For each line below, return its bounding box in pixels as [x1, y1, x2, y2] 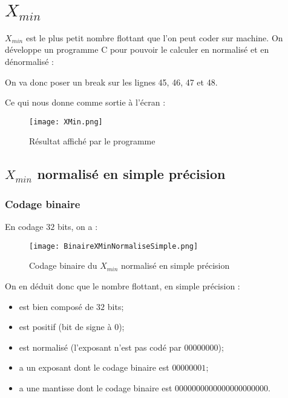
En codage [5, 220, 44, 233]
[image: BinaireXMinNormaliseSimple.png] [29, 241, 198, 251]
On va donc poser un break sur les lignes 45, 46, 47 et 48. [5, 75, 218, 88]
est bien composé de [19, 300, 94, 312]
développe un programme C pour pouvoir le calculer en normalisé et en [5, 43, 269, 56]
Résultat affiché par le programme [29, 135, 155, 147]
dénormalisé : [5, 55, 54, 68]
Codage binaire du [29, 259, 97, 272]
